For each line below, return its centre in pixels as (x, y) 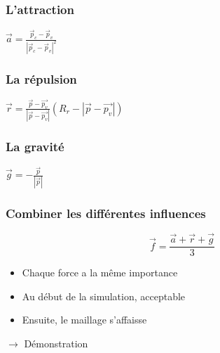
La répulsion (41, 78)
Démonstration (56, 343)
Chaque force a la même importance (100, 272)
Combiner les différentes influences (106, 213)
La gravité (35, 147)
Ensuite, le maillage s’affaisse (84, 320)
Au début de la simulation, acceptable (104, 296)
